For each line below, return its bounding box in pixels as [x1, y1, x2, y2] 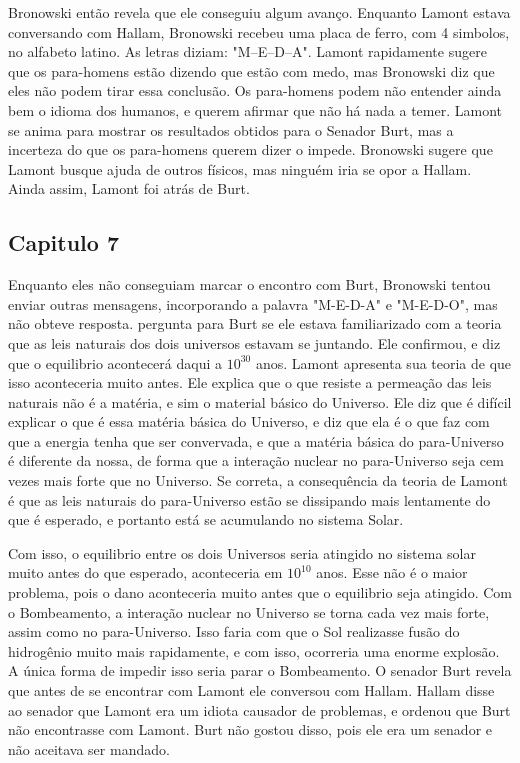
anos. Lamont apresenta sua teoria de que [255, 352, 512, 373]
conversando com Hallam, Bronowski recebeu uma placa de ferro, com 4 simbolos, [8, 21, 510, 42]
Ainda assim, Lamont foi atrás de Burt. [8, 178, 250, 199]
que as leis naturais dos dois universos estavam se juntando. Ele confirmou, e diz [8, 332, 501, 353]
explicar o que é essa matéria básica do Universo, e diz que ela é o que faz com [8, 411, 490, 432]
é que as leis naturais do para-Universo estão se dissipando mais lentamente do [8, 489, 491, 510]
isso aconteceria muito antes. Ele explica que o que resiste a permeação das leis [8, 372, 492, 393]
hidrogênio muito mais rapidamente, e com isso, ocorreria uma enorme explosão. [8, 640, 500, 661]
